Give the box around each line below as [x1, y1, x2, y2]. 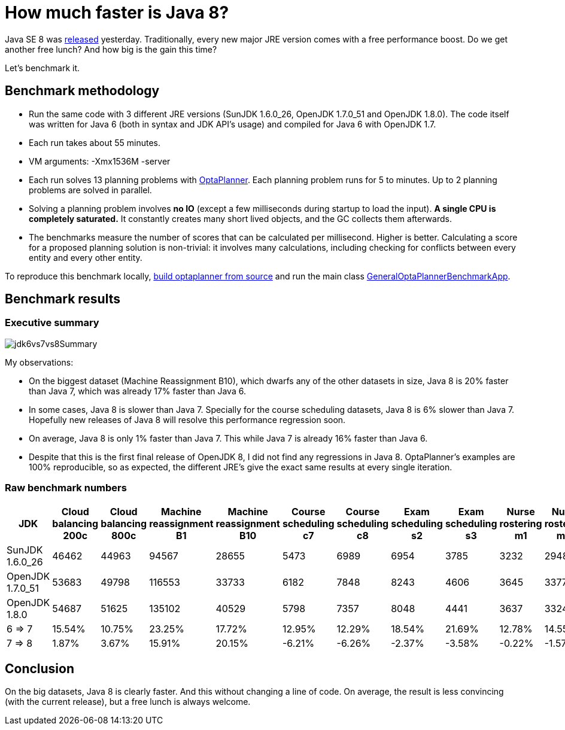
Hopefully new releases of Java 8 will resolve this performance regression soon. [29, 414, 346, 425]
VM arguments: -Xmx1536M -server [29, 156, 171, 166]
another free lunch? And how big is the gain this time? [5, 44, 217, 54]
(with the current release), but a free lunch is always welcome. [5, 696, 251, 707]
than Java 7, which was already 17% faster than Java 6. [29, 385, 246, 396]
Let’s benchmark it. [5, 62, 80, 73]
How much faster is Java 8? [5, 2, 229, 23]
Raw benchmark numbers [5, 482, 127, 494]
